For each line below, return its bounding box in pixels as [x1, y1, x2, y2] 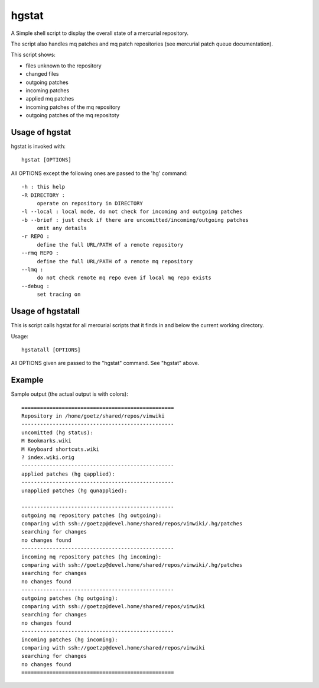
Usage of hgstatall [11, 306, 80, 316]
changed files [25, 70, 59, 77]
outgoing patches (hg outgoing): [21, 595, 118, 602]
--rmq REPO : [21, 250, 59, 257]
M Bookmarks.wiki [21, 438, 71, 444]
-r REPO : [21, 233, 50, 240]
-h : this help [21, 183, 66, 190]
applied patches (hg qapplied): [21, 470, 115, 477]
